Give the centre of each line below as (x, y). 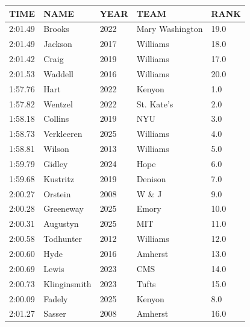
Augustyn (61, 224)
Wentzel (58, 103)
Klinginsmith (67, 283)
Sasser (55, 313)
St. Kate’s (155, 103)
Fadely (56, 298)
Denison (151, 178)
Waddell (58, 73)
